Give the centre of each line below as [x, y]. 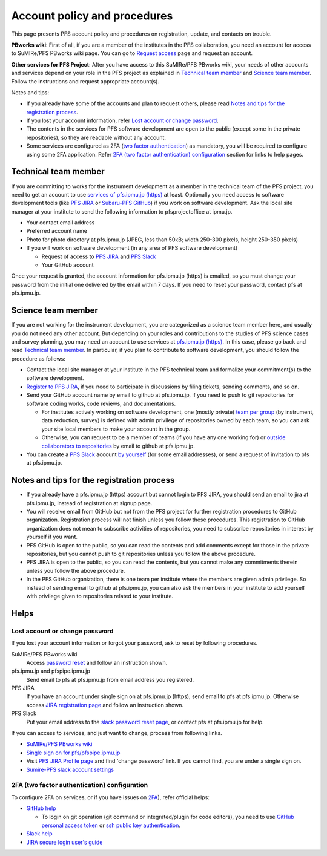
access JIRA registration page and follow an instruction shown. [105, 705]
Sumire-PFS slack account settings [70, 769]
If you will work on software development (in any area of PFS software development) [132, 248]
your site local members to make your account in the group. [116, 429]
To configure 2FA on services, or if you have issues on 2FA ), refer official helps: [111, 797]
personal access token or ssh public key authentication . [111, 825]
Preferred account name [57, 231]
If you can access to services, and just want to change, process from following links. [117, 733]
